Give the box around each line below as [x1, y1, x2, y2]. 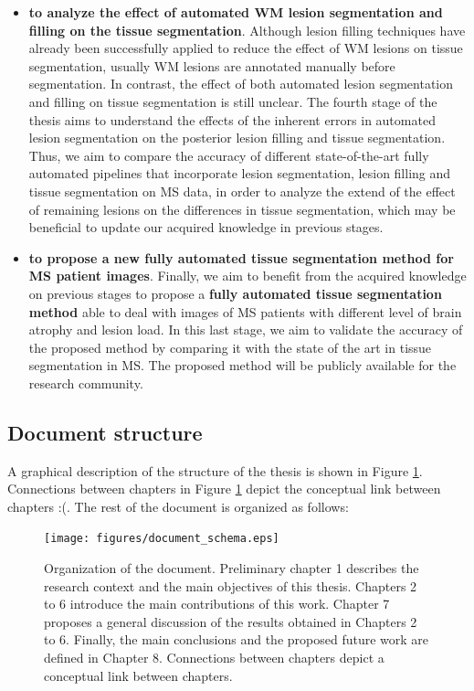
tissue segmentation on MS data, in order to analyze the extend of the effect [28, 181, 456, 200]
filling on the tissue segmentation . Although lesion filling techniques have [28, 20, 466, 39]
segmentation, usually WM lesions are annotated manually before [28, 56, 395, 75]
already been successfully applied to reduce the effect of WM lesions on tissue [28, 38, 463, 58]
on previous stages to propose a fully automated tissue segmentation [28, 283, 442, 303]
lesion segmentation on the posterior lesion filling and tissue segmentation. [28, 128, 446, 147]
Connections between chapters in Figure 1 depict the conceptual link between [7, 479, 441, 498]
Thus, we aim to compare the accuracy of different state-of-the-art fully [28, 145, 429, 165]
